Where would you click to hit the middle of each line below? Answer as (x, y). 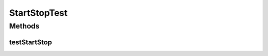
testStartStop (31, 42)
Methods (24, 26)
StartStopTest (38, 13)
